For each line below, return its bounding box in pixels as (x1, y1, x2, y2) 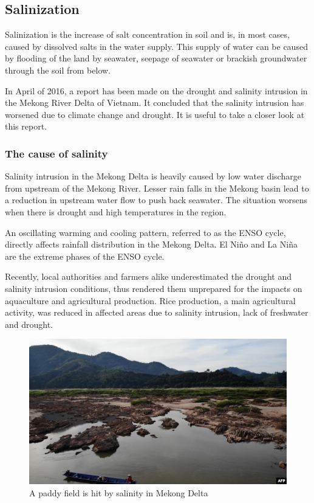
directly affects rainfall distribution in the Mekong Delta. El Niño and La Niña (5, 238, 298, 251)
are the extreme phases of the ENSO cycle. (5, 249, 165, 262)
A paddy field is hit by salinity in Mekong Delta (29, 486, 208, 499)
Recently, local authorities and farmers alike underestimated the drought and (5, 270, 292, 283)
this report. (5, 120, 47, 133)
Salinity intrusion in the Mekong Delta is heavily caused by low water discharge (5, 170, 301, 182)
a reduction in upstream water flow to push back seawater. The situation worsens (5, 193, 308, 206)
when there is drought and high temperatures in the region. (5, 205, 227, 218)
